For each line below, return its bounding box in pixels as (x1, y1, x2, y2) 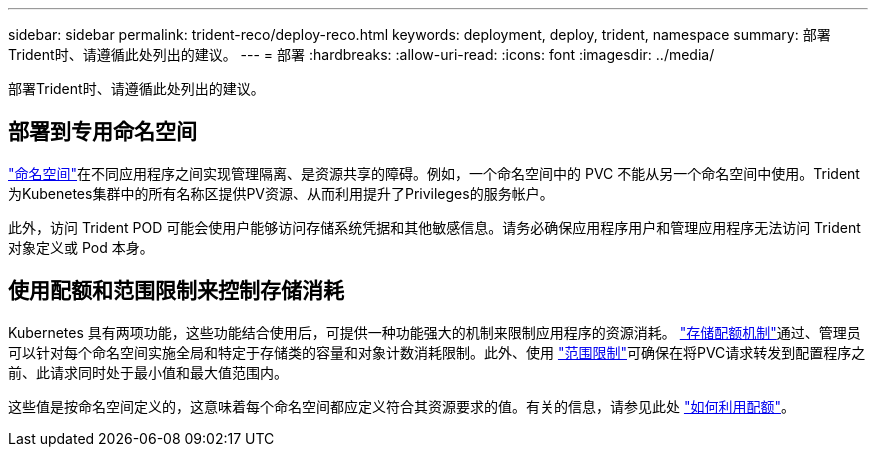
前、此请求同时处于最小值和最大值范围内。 (8, 363, 288, 381)
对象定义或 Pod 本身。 (8, 238, 154, 256)
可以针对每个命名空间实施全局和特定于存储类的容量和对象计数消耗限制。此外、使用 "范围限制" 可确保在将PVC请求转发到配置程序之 (8, 343, 866, 361)
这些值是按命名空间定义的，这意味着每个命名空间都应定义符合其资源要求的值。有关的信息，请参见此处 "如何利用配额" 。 (8, 397, 795, 415)
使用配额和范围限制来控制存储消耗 (8, 278, 344, 304)
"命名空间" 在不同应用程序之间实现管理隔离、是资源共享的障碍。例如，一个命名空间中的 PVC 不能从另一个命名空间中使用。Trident (8, 164, 860, 182)
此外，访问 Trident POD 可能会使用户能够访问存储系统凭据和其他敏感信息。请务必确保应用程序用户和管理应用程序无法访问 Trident (8, 218, 861, 236)
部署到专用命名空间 (8, 119, 197, 145)
